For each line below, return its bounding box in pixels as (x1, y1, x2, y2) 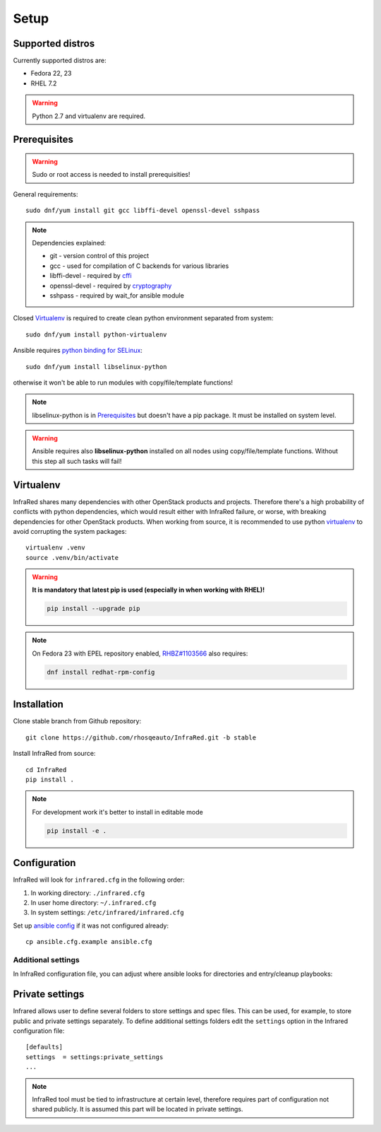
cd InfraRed (25, 766, 67, 774)
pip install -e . (47, 827, 107, 834)
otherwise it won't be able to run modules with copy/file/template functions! (13, 378, 233, 387)
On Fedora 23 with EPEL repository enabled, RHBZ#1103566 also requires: (32, 649, 248, 658)
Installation (13, 699, 64, 711)
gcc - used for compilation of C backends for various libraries (49, 262, 229, 270)
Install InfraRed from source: (13, 749, 96, 758)
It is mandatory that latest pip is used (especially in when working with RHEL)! (32, 585, 265, 594)
